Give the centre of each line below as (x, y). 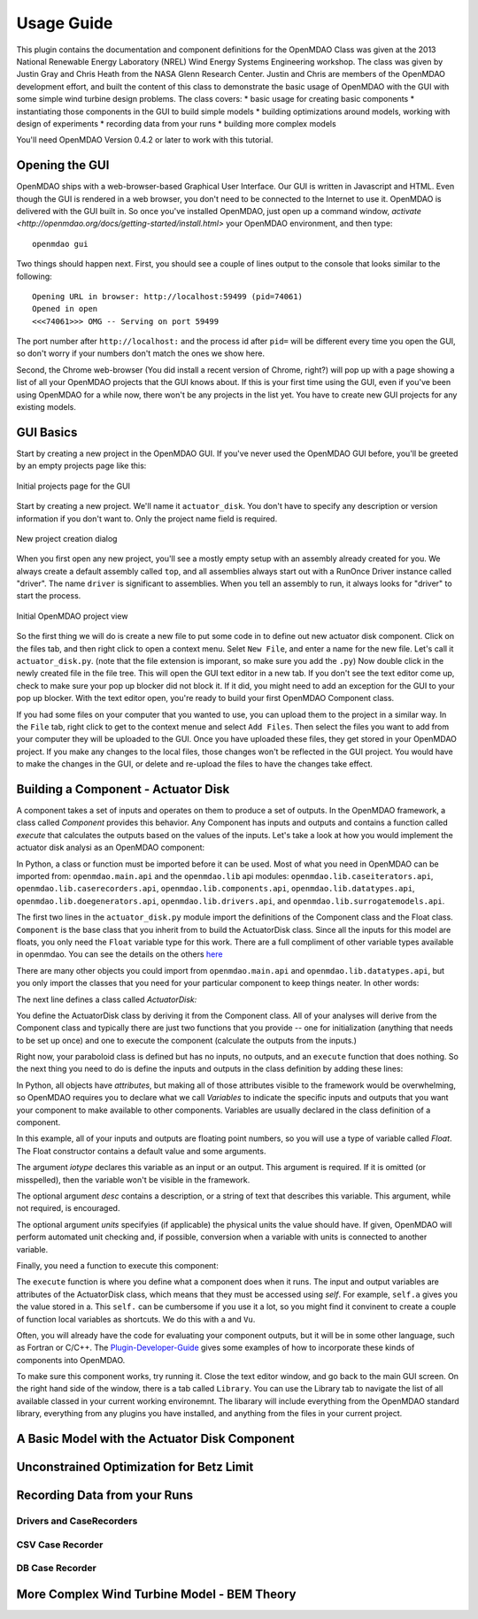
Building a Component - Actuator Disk (123, 789)
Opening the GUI (63, 165)
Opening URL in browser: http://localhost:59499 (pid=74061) (167, 296)
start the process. (49, 596)
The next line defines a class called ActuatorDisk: (107, 999)
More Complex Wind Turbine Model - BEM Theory (156, 1594)
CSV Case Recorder (60, 1545)
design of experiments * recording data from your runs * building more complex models (176, 123)
